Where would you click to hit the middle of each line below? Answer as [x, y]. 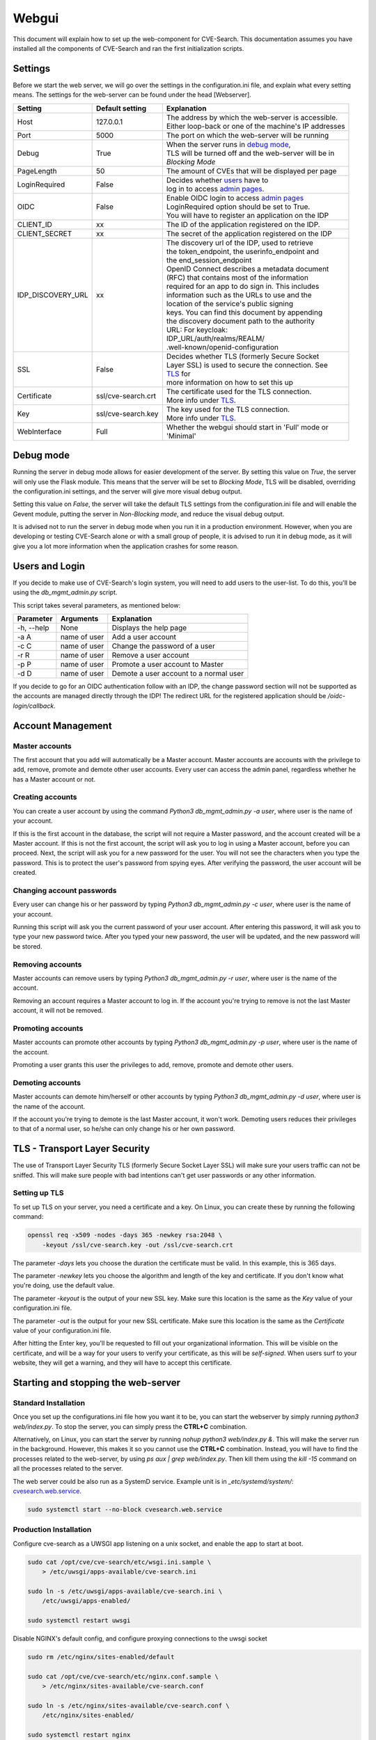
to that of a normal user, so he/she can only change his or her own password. [124, 1129]
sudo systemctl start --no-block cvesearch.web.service [125, 1509]
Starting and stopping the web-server [97, 1383]
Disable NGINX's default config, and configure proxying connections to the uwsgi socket [140, 1638]
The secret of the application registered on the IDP [249, 233]
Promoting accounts [48, 1028]
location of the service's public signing [230, 303]
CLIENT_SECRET [45, 233]
